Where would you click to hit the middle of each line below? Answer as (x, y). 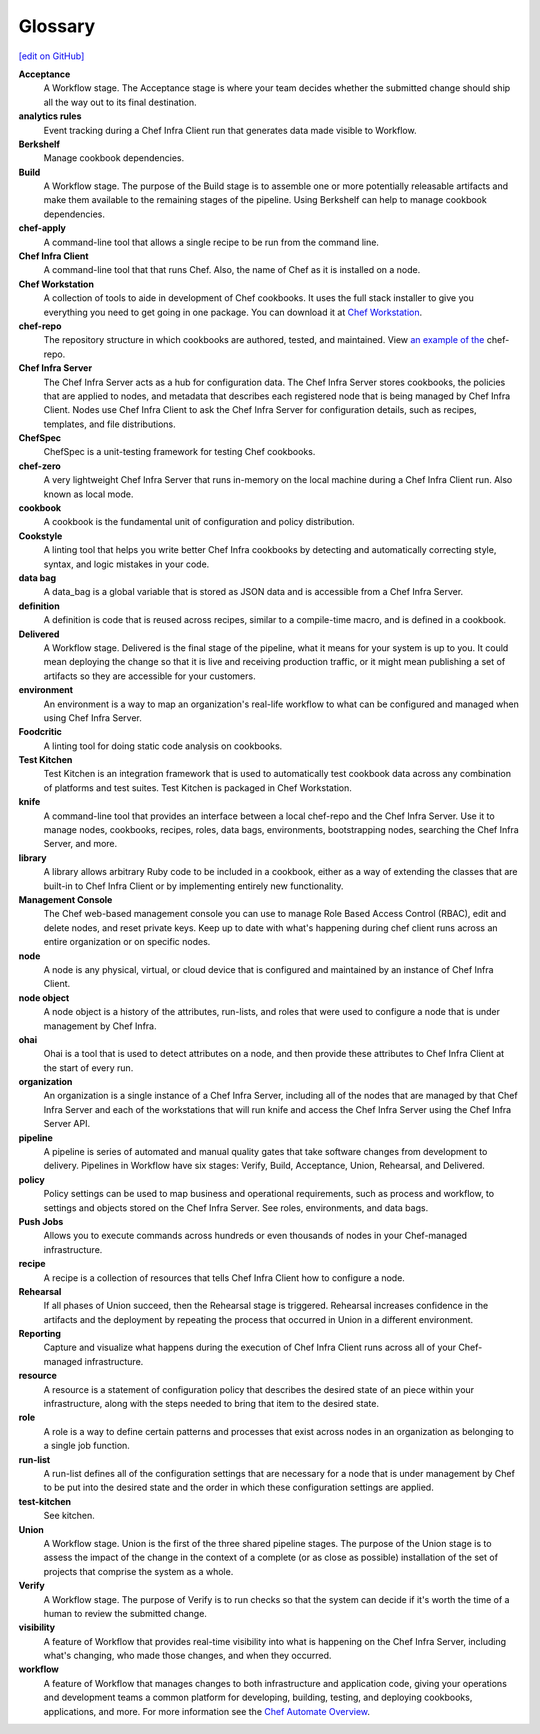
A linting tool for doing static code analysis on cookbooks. (163, 746)
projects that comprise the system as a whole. (138, 1571)
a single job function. (86, 1446)
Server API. (66, 1124)
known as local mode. (88, 494)
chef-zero (40, 466)
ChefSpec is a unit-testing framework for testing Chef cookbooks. (179, 452)
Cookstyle (40, 536)
